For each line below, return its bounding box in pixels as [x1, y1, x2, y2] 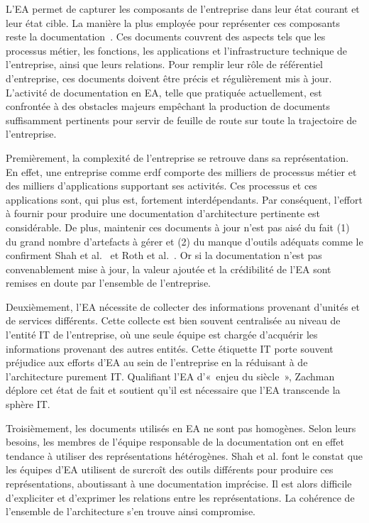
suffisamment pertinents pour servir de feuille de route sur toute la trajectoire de [6, 112, 357, 127]
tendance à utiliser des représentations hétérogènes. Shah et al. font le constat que [6, 448, 363, 463]
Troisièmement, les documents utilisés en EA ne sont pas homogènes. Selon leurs [6, 420, 356, 435]
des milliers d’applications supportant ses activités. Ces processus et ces [6, 178, 317, 193]
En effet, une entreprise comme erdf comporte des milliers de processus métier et [6, 164, 357, 179]
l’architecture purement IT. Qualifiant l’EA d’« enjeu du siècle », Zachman [6, 368, 335, 383]
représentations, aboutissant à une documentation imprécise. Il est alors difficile [6, 476, 352, 490]
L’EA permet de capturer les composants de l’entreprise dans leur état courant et [6, 1, 360, 16]
